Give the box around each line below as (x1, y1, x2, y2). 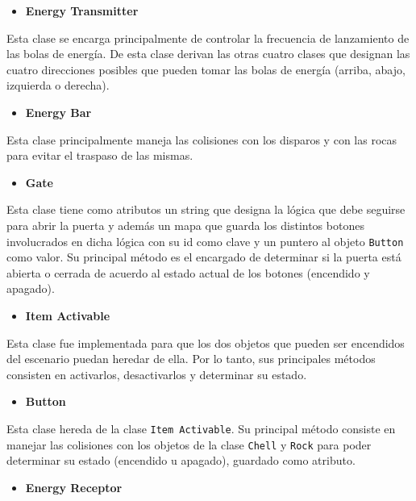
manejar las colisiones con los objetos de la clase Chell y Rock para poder (6, 436, 372, 453)
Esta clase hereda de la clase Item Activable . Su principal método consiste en (6, 420, 396, 436)
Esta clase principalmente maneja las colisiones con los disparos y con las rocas (6, 131, 397, 148)
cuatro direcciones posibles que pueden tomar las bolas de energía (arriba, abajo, (6, 61, 406, 77)
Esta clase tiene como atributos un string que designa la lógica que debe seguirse (6, 201, 406, 218)
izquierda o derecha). (6, 77, 110, 94)
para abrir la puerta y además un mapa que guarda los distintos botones (6, 216, 364, 233)
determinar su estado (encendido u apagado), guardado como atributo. (6, 452, 356, 469)
